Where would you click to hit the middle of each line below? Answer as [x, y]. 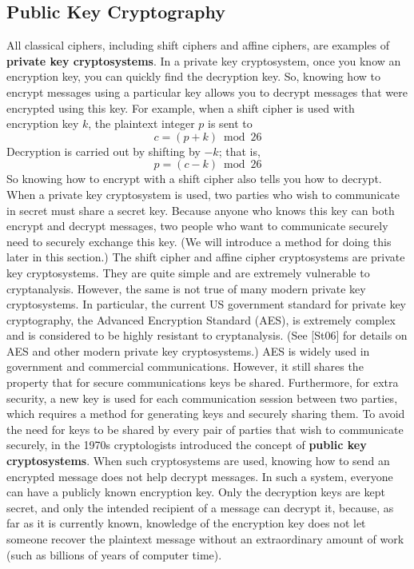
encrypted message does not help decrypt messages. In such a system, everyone [200, 476]
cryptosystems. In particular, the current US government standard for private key [207, 304]
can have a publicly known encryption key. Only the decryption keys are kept [196, 492]
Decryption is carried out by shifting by [103, 151]
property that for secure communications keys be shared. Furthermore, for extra [203, 382]
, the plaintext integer [141, 123]
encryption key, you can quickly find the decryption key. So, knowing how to [193, 76]
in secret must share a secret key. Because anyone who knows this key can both [201, 210]
